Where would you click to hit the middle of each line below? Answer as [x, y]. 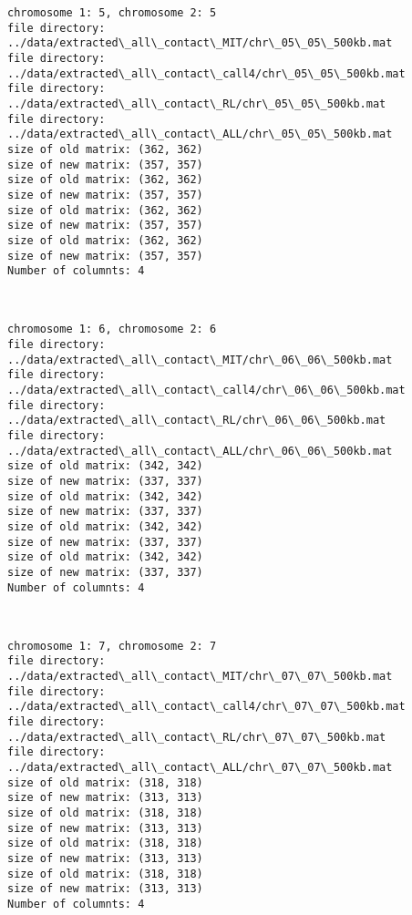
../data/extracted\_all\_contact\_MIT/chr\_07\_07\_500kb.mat [200, 677]
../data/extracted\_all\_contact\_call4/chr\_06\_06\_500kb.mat [206, 391]
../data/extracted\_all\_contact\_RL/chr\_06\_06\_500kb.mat [197, 421]
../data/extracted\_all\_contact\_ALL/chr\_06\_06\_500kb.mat [200, 451]
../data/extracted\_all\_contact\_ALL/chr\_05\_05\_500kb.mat [200, 134]
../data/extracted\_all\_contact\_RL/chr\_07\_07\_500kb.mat [197, 737]
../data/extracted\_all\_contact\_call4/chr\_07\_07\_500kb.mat [206, 707]
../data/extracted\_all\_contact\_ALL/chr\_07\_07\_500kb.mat [200, 768]
